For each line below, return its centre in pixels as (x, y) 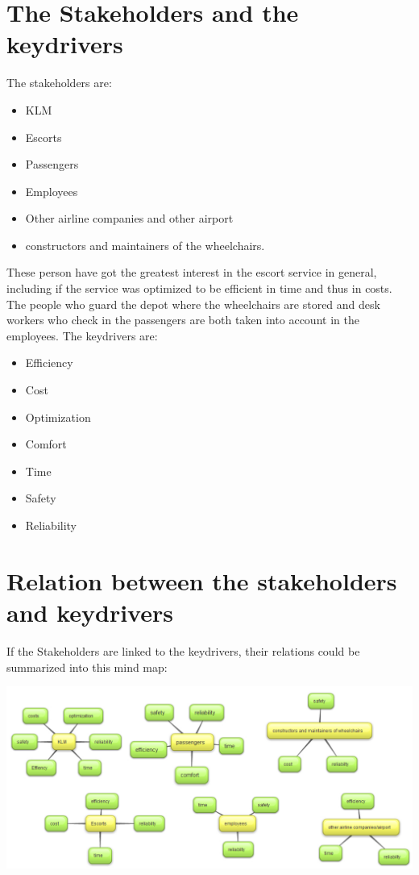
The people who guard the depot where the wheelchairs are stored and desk (193, 304)
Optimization (58, 417)
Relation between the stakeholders (202, 580)
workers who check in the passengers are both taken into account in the (183, 320)
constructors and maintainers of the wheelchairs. (145, 245)
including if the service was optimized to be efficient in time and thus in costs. (199, 288)
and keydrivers (90, 612)
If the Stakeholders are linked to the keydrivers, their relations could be (183, 650)
